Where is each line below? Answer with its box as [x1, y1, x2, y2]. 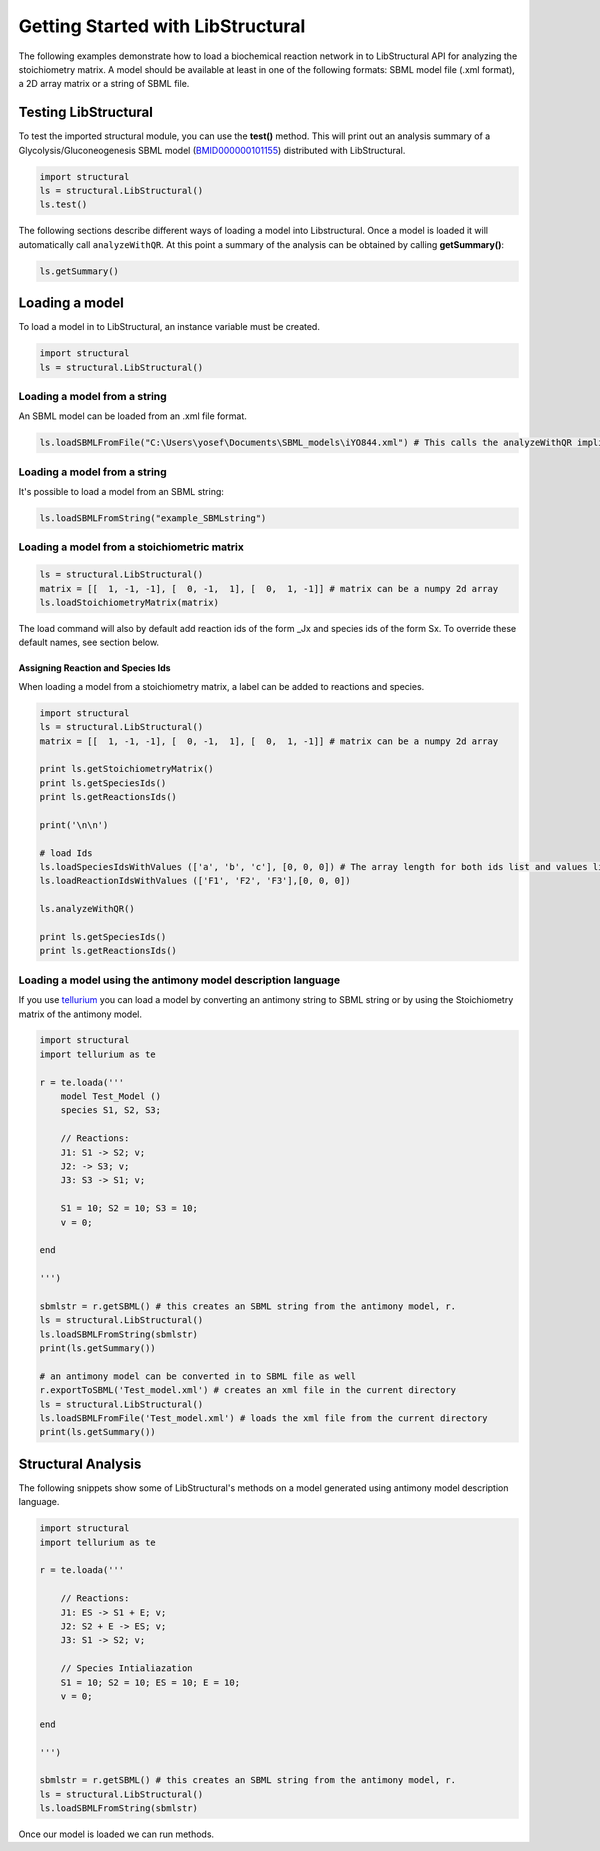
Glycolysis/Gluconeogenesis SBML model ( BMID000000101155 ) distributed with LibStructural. [18, 144, 406, 156]
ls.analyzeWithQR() [39, 903, 135, 915]
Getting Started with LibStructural [18, 15, 306, 37]
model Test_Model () [60, 1091, 162, 1102]
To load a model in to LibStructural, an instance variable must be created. [18, 321, 320, 333]
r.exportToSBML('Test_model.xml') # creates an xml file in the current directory [39, 1385, 457, 1396]
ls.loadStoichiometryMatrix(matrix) [39, 596, 220, 608]
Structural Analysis [18, 1455, 142, 1472]
